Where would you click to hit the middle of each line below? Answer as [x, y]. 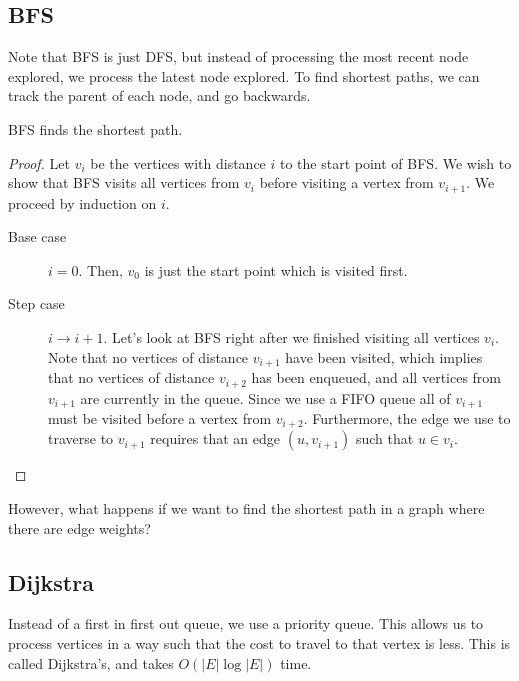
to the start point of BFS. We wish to [396, 162]
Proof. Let [39, 162]
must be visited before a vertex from [160, 417]
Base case [37, 236]
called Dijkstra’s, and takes [91, 662]
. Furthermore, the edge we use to [407, 417]
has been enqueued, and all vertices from [376, 377]
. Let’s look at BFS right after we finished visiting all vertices [291, 337]
